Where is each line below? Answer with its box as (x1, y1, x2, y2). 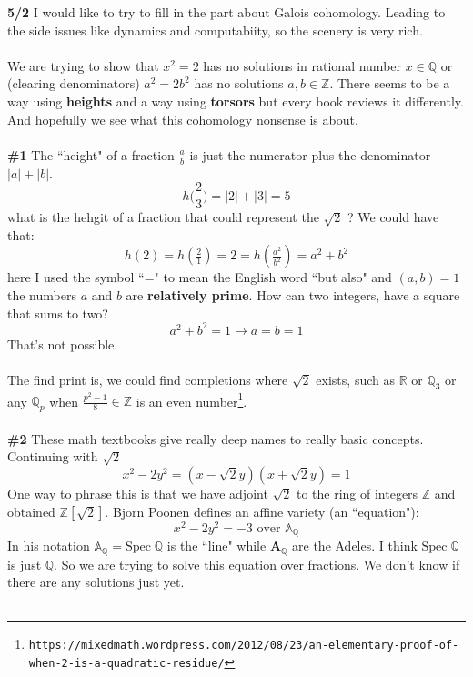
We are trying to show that (7, 56, 159, 75)
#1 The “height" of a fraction (7, 145, 175, 164)
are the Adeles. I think (292, 536, 418, 555)
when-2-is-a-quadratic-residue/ (28, 656, 225, 670)
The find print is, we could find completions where (7, 369, 288, 389)
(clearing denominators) (7, 74, 140, 93)
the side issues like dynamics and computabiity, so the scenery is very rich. (7, 20, 423, 39)
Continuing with (7, 447, 98, 466)
